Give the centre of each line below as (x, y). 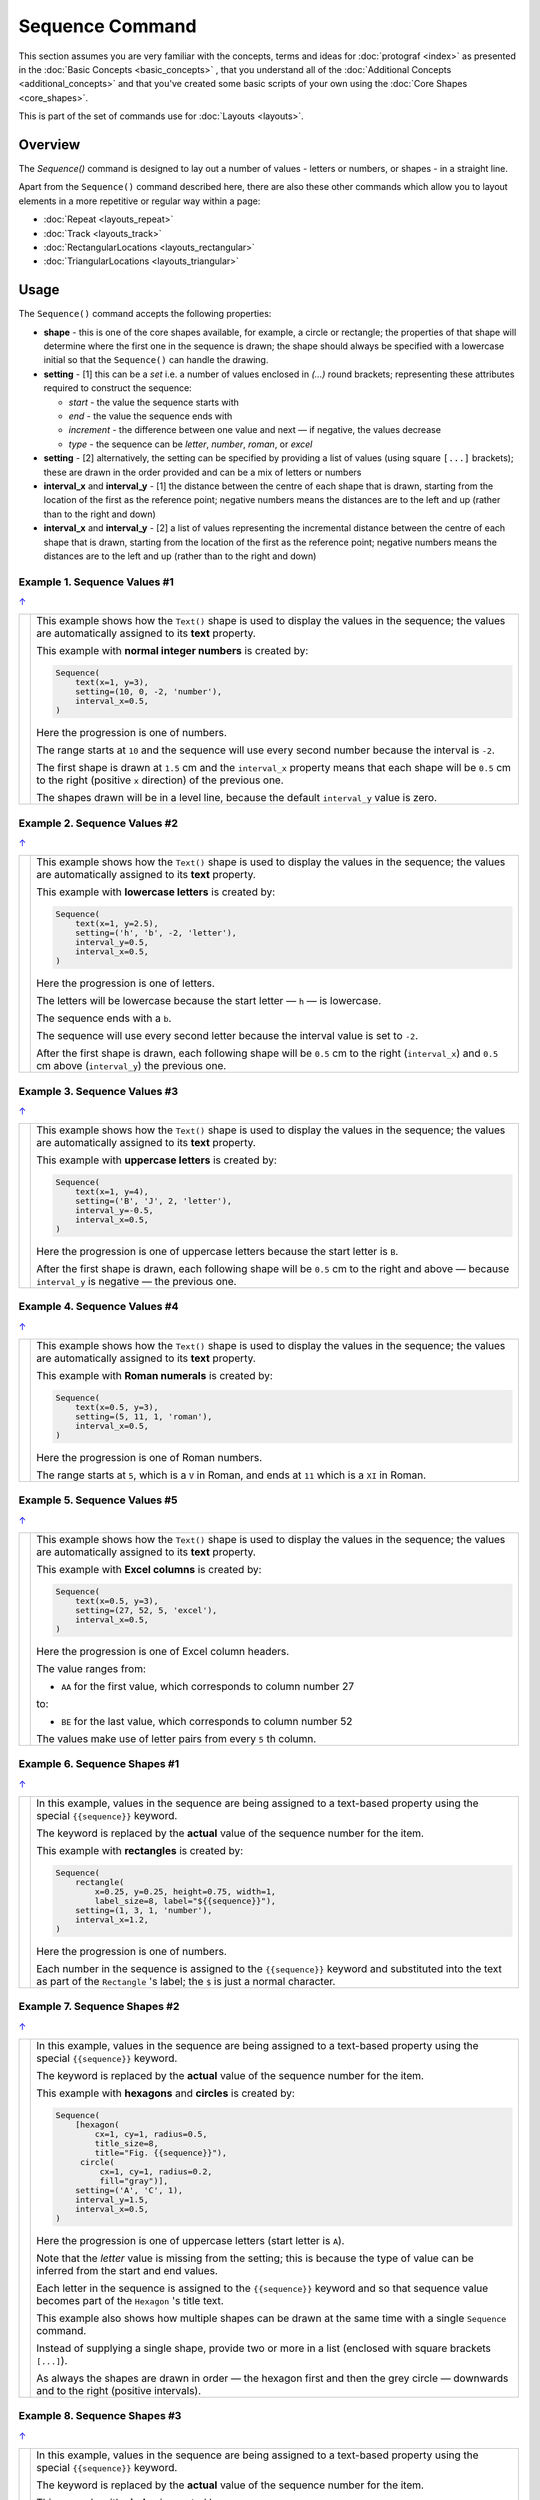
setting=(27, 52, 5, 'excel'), (146, 1610)
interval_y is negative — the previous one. (136, 1282)
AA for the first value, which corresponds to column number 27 (208, 1686)
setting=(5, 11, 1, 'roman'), (144, 1416)
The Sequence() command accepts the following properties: (145, 314)
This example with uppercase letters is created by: (156, 1160)
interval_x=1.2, (112, 1919)
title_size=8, (126, 2143)
